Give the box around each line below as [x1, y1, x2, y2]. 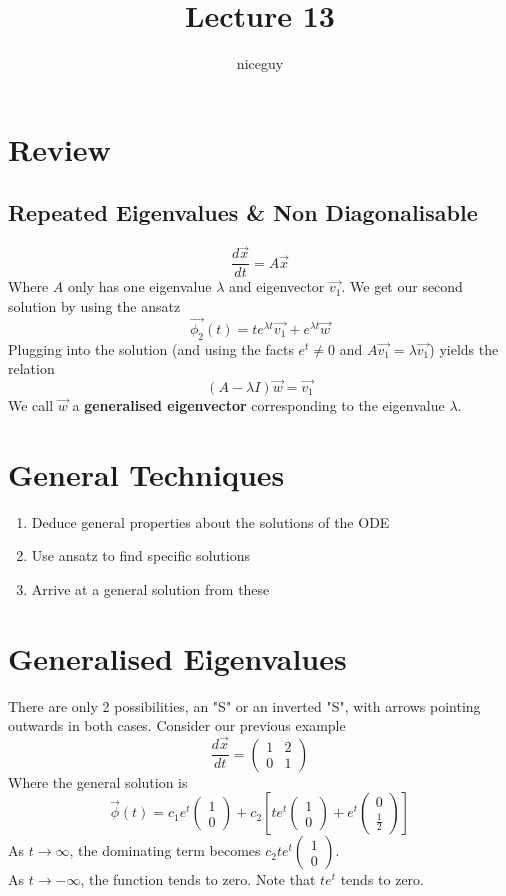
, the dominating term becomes [69, 840, 261, 861]
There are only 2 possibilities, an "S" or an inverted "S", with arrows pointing [8, 695, 481, 716]
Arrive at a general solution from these [31, 578, 270, 599]
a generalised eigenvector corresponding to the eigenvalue [72, 395, 445, 415]
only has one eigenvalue [67, 276, 212, 297]
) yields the [429, 338, 499, 359]
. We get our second [341, 276, 463, 297]
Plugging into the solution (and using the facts [8, 338, 294, 359]
